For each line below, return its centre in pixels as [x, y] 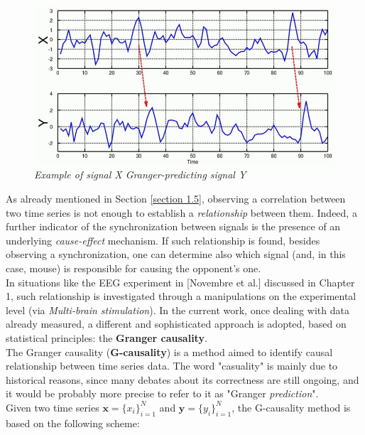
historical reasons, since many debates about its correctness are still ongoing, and [182, 379]
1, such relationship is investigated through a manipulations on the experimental [181, 296]
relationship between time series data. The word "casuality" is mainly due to [172, 366]
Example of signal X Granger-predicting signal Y [140, 174]
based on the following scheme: [73, 423]
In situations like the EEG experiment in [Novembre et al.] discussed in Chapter [180, 282]
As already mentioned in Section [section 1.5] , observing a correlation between [176, 198]
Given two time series [53, 407]
